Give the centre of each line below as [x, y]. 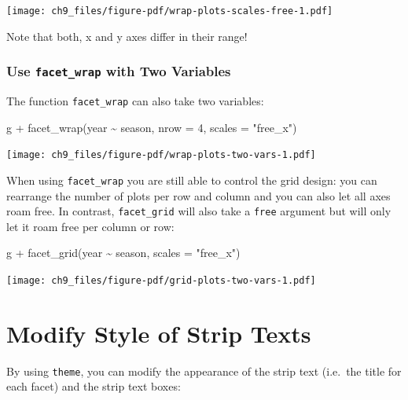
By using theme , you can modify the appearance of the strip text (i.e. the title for [204, 371]
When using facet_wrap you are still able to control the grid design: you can [192, 180]
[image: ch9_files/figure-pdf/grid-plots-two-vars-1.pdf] [161, 281]
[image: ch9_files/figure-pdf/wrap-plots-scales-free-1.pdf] [170, 11]
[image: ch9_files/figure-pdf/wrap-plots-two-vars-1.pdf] [161, 155]
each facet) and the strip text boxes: [94, 386]
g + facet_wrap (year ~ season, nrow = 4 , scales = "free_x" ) [152, 127]
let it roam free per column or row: [90, 226]
